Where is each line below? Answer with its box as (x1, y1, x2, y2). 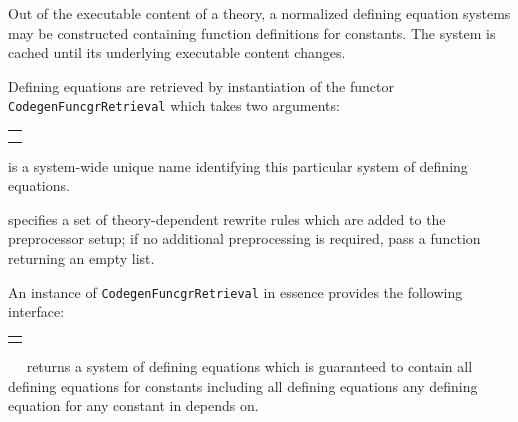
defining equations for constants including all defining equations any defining (8, 375, 478, 396)
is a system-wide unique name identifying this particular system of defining (8, 155, 468, 176)
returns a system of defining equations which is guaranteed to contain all (26, 356, 473, 376)
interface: (8, 301, 65, 322)
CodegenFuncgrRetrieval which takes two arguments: (8, 95, 340, 116)
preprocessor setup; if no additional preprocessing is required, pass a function (8, 228, 481, 249)
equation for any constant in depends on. (8, 395, 259, 416)
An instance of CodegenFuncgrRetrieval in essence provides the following (8, 281, 463, 302)
